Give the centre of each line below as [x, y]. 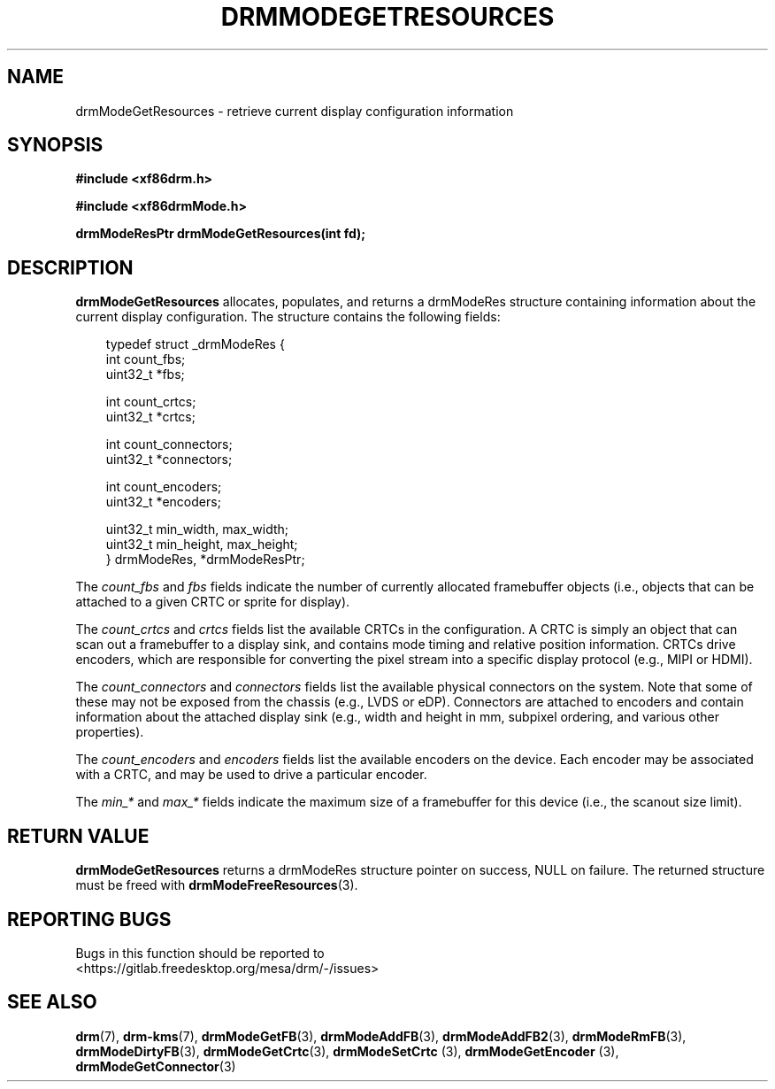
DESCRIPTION [70, 267]
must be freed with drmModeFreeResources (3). [217, 885]
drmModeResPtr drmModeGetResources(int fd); [221, 234]
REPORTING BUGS [89, 919]
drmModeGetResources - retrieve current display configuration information [295, 111]
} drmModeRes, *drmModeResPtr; [205, 560]
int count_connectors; [169, 444]
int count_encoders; [164, 487]
